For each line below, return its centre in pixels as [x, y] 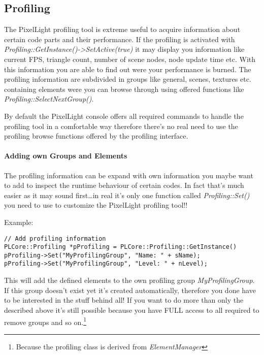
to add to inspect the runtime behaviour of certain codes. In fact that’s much [124, 185]
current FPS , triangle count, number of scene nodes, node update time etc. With [130, 59]
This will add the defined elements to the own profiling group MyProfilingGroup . [129, 280]
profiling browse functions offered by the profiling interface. [96, 136]
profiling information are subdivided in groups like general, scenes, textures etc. [128, 79]
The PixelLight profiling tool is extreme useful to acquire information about [122, 29]
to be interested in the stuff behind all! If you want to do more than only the [124, 300]
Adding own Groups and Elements [66, 156]
